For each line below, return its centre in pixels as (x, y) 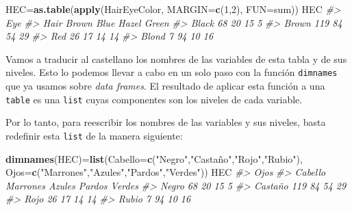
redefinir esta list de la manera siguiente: (94, 135)
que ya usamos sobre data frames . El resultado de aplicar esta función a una (165, 86)
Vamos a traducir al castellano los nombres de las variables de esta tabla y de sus (176, 58)
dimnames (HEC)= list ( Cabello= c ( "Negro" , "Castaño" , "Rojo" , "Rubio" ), (154, 158)
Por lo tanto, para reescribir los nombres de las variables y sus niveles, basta (166, 122)
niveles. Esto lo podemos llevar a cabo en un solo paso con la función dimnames (172, 72)
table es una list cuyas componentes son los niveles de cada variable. (154, 99)
